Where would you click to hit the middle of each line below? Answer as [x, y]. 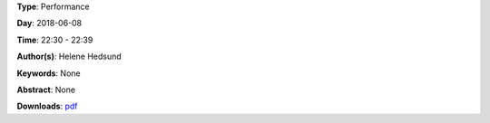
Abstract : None [46, 90]
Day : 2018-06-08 [49, 24]
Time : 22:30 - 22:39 [55, 40]
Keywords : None [49, 73]
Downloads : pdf [47, 106]
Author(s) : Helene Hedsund [69, 57]
